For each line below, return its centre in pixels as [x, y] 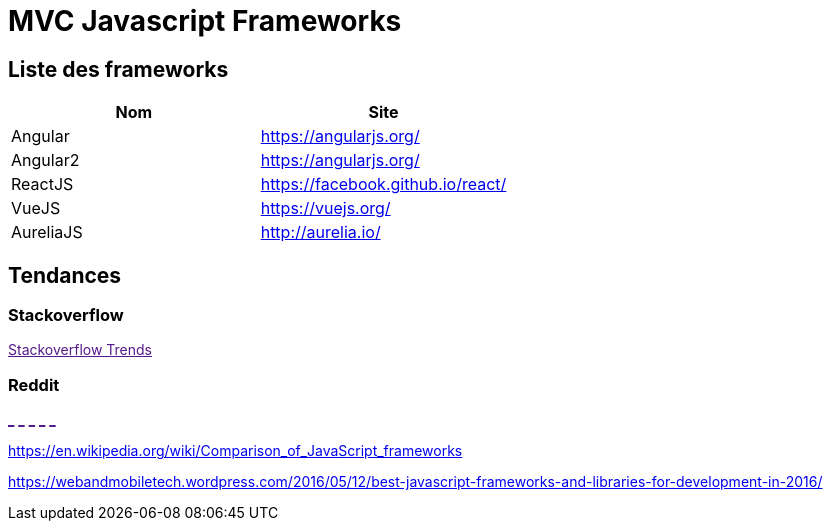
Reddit [34, 384]
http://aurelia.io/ [320, 232]
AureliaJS [47, 232]
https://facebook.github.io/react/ [383, 184]
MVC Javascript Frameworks [205, 21]
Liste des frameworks [118, 69]
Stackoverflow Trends [80, 350]
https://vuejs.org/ [325, 208]
